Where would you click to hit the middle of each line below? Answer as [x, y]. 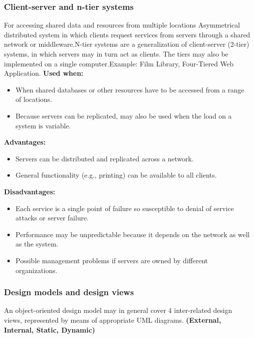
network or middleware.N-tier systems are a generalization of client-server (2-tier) [127, 44]
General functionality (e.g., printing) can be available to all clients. [116, 175]
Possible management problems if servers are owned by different [112, 260]
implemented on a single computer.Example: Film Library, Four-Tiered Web [119, 63]
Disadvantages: [30, 191]
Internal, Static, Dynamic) [50, 329]
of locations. [34, 99]
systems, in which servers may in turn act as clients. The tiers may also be [116, 54]
